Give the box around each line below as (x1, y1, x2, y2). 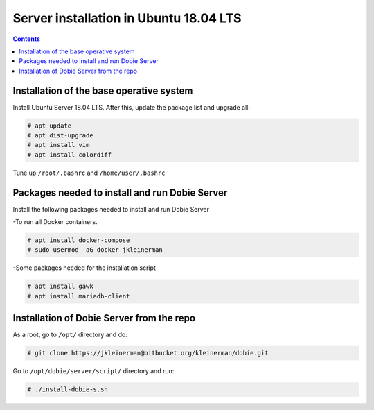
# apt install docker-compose (27, 237, 130, 244)
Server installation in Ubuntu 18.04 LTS (12, 10, 242, 26)
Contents (12, 35, 41, 43)
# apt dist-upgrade (27, 132, 93, 139)
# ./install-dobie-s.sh (27, 386, 109, 393)
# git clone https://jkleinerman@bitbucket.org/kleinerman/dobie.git (27, 349, 269, 357)
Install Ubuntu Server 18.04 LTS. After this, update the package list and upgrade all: (12, 103, 251, 111)
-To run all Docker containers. (12, 218, 98, 226)
